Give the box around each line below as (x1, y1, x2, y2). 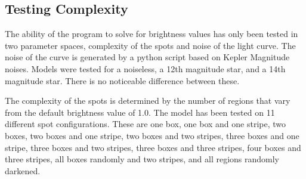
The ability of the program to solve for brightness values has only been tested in (5, 27, 298, 40)
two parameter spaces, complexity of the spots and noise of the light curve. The (5, 39, 296, 51)
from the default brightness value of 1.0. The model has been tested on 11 (5, 106, 275, 118)
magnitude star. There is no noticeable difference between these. (5, 74, 240, 87)
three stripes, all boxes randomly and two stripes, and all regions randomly (5, 153, 279, 165)
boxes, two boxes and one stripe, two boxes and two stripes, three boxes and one (5, 129, 299, 141)
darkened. (5, 164, 41, 177)
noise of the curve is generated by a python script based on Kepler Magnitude (5, 51, 290, 63)
